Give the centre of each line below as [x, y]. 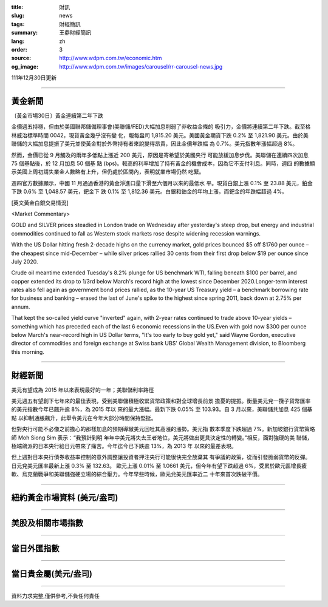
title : [17, 7]
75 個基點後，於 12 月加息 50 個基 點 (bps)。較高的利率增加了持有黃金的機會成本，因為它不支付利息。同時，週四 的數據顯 [163, 163]
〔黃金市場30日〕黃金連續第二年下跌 [57, 116]
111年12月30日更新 [34, 78]
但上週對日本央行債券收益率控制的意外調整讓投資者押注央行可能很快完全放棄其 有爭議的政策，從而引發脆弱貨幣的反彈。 [161, 457]
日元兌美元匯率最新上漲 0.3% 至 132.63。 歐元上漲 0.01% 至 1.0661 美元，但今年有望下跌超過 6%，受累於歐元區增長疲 [159, 466]
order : [19, 49]
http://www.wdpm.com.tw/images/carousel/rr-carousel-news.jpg [141, 66]
